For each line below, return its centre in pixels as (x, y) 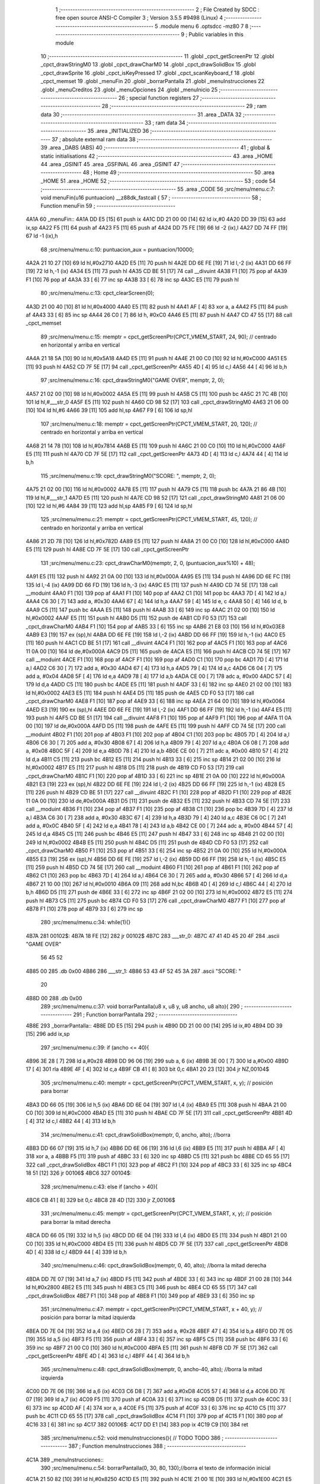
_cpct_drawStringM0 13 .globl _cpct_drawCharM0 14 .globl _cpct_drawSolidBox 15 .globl (148, 65)
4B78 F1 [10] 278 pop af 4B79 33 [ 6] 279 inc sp (84, 909)
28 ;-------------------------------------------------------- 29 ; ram (184, 106)
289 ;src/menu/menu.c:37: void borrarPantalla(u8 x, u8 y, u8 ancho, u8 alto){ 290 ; (142, 1007)
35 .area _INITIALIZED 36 (118, 131)
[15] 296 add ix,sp (48, 1034)
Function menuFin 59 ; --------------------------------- (108, 205)
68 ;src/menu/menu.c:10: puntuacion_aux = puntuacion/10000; (117, 249)
